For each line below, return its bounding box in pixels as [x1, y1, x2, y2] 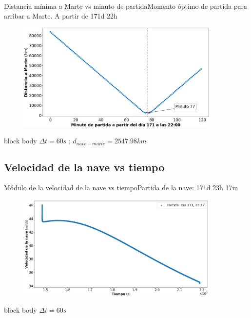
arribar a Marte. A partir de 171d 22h [4, 10, 117, 20]
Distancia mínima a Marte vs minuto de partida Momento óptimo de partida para [4, 1, 248, 11]
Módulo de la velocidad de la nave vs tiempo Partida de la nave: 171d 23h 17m [4, 182, 238, 193]
